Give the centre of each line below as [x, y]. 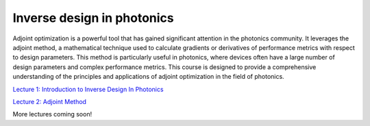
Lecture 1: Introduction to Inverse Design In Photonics [88, 89]
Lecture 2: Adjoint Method [50, 101]
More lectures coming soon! [52, 114]
